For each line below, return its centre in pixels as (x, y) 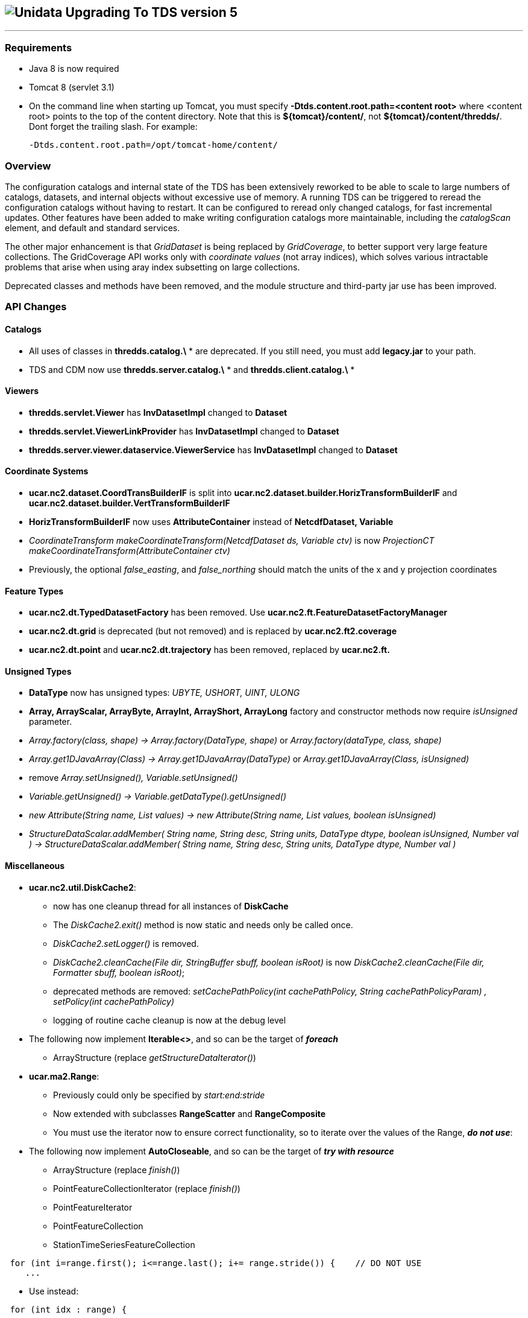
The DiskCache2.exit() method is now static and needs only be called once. (203, 925)
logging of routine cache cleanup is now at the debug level (170, 1020)
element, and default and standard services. (93, 228)
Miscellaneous (35, 866)
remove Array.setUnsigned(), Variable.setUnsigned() (134, 778)
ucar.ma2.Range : (64, 1076)
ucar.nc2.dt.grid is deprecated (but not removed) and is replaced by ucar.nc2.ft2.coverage (213, 631)
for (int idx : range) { (68, 1309)
